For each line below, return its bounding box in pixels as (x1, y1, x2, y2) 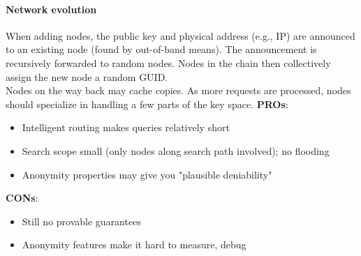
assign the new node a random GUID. (6, 69, 168, 84)
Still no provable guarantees (22, 213, 141, 228)
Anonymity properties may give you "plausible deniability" (22, 167, 272, 181)
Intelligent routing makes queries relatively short (22, 120, 230, 135)
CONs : (6, 190, 38, 205)
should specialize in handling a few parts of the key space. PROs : (6, 96, 288, 111)
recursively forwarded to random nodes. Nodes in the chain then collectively (6, 55, 331, 70)
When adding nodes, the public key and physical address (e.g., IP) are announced (6, 28, 355, 43)
